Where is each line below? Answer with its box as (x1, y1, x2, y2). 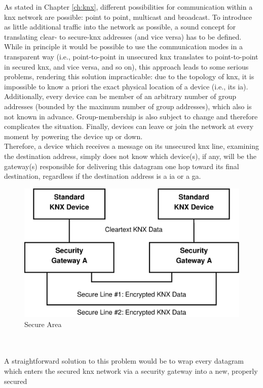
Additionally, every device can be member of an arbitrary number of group (4, 91, 237, 102)
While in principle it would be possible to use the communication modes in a (4, 41, 243, 52)
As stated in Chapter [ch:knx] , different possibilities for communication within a (4, 2, 253, 12)
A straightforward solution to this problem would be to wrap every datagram (4, 355, 244, 366)
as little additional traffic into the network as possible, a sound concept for (4, 21, 236, 32)
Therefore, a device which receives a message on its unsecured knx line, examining (4, 141, 259, 151)
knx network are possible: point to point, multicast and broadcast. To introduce (4, 11, 252, 22)
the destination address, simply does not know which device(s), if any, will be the (4, 150, 256, 161)
